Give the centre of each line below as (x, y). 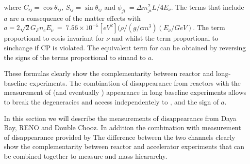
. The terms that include (208, 7)
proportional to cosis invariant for (54, 38)
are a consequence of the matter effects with (75, 18)
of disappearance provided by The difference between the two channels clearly (120, 137)
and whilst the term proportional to (165, 38)
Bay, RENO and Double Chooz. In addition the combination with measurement (123, 127)
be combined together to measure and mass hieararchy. (86, 156)
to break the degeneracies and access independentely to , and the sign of (111, 101)
